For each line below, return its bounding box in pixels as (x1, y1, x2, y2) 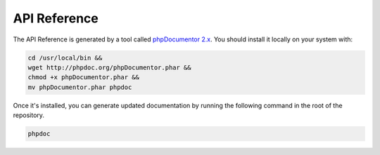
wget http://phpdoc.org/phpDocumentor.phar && (27, 63, 191, 72)
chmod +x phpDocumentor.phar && (27, 74, 140, 81)
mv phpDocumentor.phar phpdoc (27, 83, 132, 91)
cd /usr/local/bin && (27, 53, 103, 62)
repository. (13, 111, 45, 119)
